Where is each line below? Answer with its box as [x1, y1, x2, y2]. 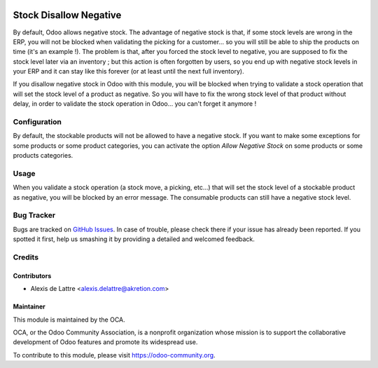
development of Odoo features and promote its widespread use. [13, 338, 198, 346]
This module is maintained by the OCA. [13, 315, 125, 324]
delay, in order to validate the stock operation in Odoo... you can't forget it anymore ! [13, 100, 257, 108]
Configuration [13, 117, 62, 127]
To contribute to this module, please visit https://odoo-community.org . [13, 350, 216, 359]
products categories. [13, 151, 73, 160]
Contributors [13, 271, 52, 280]
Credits [13, 252, 38, 262]
